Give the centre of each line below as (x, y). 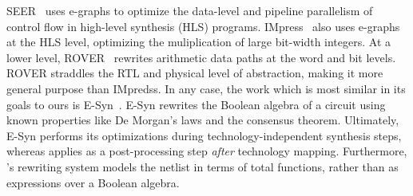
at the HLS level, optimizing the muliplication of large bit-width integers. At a (199, 42)
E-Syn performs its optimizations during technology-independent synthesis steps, (204, 135)
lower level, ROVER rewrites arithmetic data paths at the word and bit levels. (201, 57)
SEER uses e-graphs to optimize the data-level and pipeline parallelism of (190, 10)
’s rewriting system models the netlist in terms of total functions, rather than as (203, 166)
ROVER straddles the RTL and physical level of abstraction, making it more (195, 73)
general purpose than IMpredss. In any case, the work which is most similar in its (206, 88)
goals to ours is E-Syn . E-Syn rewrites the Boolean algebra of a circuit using (196, 104)
